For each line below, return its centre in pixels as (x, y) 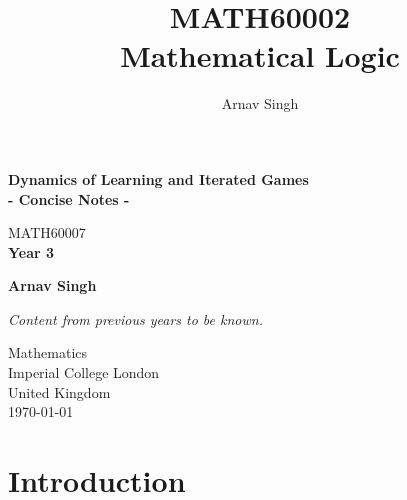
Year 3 (31, 251)
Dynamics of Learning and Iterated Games (158, 178)
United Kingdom (59, 391)
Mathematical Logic (260, 55)
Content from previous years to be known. (135, 318)
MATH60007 (47, 232)
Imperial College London (84, 372)
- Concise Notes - (69, 198)
